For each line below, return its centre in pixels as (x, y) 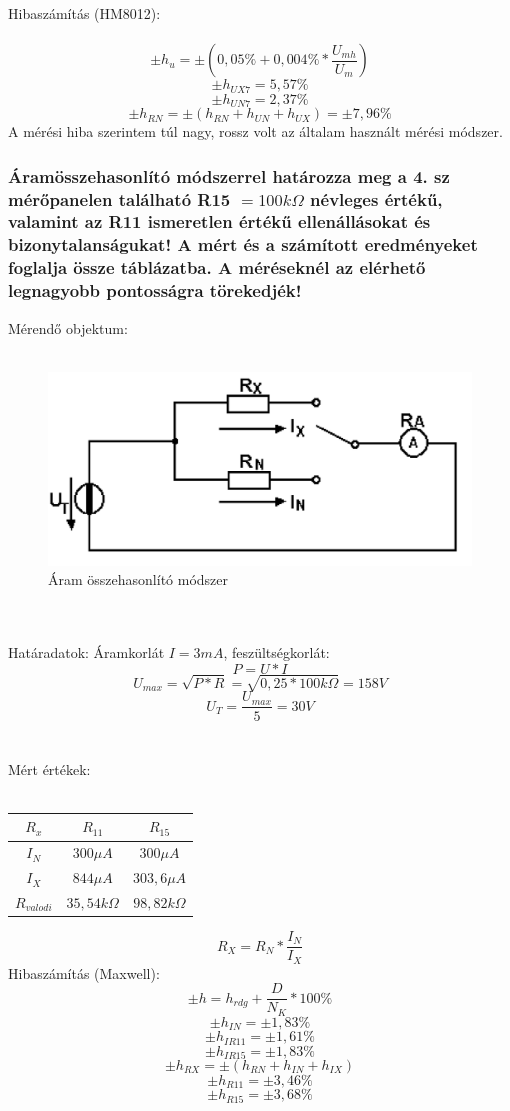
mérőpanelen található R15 (119, 198)
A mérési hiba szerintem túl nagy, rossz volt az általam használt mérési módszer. (255, 131)
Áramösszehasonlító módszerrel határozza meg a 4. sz (229, 175)
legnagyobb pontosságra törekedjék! (155, 290)
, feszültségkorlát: (276, 652)
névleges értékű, (376, 198)
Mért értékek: (49, 768)
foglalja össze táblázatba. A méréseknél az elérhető (217, 267)
